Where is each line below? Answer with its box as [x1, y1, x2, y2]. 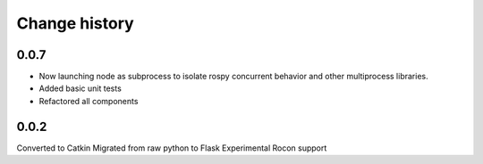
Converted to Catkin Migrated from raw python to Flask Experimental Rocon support [16, 143, 327, 153]
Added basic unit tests [38, 83, 123, 94]
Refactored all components [38, 95, 139, 106]
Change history [16, 13, 134, 33]
